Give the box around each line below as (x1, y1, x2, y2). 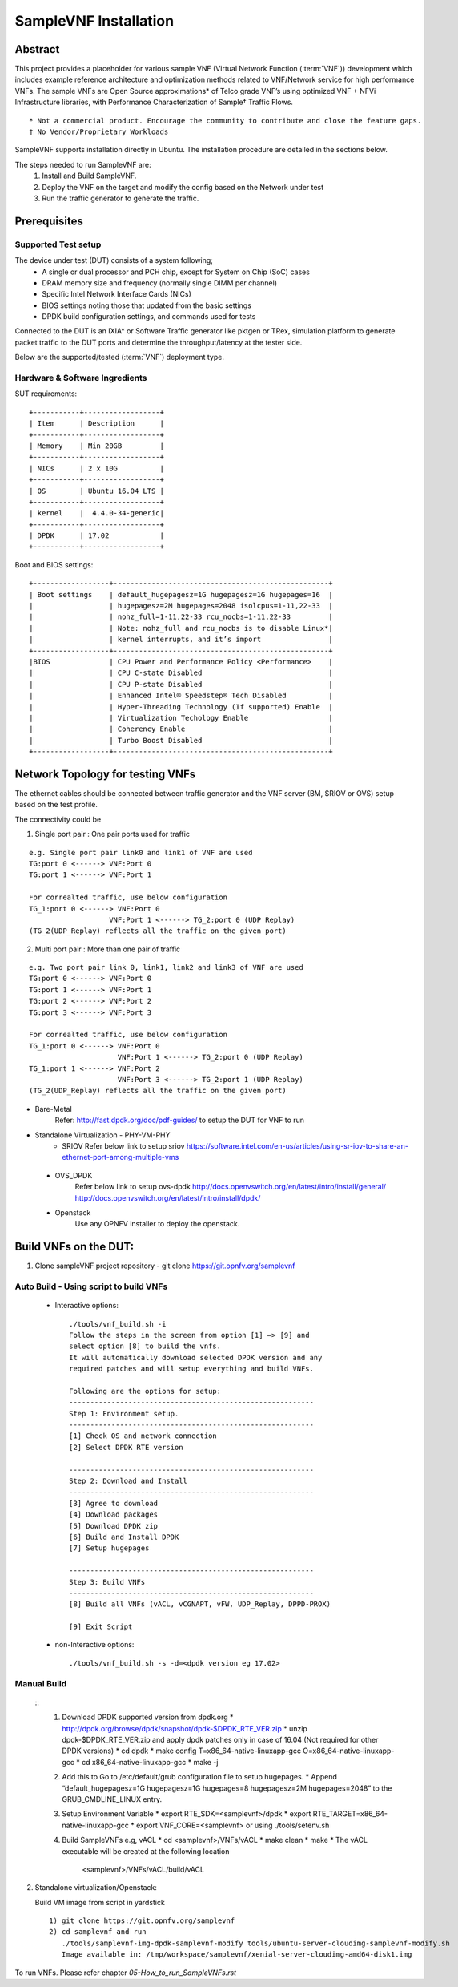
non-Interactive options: (54, 1640, 135, 1650)
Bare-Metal (34, 1104, 72, 1113)
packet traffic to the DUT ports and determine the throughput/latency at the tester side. (14, 337, 303, 347)
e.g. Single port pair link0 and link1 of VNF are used (29, 848, 253, 857)
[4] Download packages (69, 1510, 159, 1519)
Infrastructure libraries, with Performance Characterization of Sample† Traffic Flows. (14, 97, 294, 107)
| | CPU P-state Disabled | (29, 680, 333, 689)
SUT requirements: (14, 389, 78, 398)
